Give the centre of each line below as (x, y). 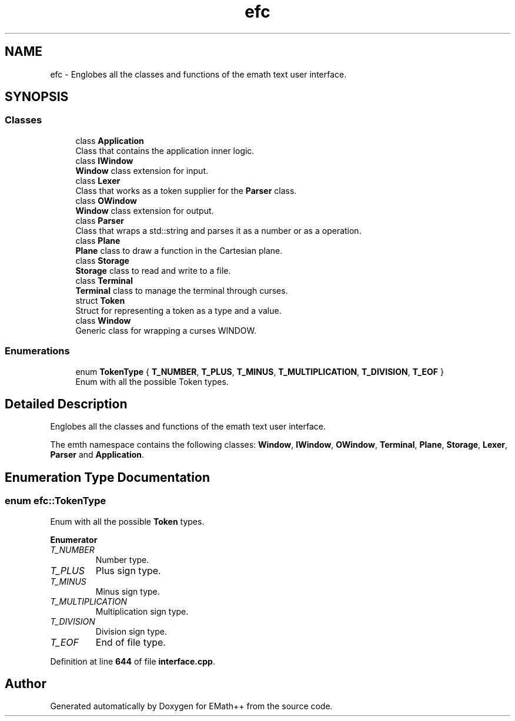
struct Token (100, 300)
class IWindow (104, 160)
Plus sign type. (128, 570)
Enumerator (74, 539)
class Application (110, 140)
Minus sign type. (128, 591)
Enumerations (37, 351)
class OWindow (106, 200)
